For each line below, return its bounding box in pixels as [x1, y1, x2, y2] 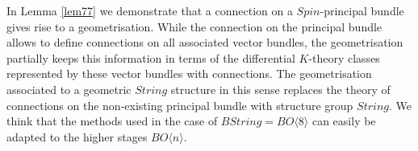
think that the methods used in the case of [6, 112, 218, 129]
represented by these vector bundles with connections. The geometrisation [6, 65, 372, 82]
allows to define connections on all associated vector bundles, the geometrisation [6, 34, 403, 51]
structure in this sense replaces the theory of [170, 80, 391, 97]
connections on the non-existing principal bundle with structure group [6, 96, 353, 113]
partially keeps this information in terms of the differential [6, 49, 295, 66]
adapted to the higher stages [6, 128, 148, 145]
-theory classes [308, 49, 380, 66]
